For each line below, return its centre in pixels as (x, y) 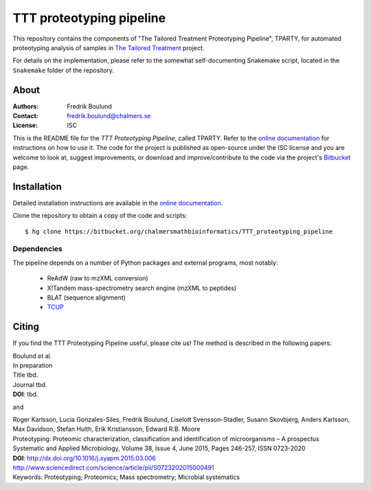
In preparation (33, 366)
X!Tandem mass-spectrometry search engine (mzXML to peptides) (142, 288)
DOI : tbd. (25, 394)
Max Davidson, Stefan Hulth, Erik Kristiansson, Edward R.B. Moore (106, 429)
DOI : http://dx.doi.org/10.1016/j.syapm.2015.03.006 (84, 458)
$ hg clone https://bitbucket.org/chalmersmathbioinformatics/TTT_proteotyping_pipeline (179, 231)
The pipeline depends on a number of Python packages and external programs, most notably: (145, 263)
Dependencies (38, 249)
